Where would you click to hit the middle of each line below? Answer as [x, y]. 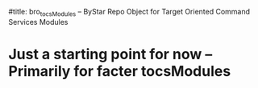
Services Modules [38, 22]
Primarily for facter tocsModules [120, 71]
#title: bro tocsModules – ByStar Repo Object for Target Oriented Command [129, 13]
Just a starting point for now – [110, 54]
